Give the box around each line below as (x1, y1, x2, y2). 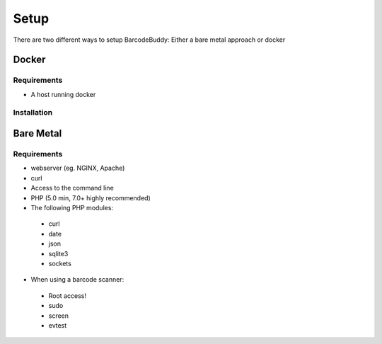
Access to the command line (30, 184, 115, 193)
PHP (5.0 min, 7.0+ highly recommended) (30, 193, 151, 202)
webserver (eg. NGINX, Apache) (30, 164, 125, 173)
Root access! (48, 291, 86, 300)
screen (48, 311, 69, 320)
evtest (48, 321, 67, 329)
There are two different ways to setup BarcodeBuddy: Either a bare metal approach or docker (13, 35, 286, 44)
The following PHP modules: (30, 203, 113, 212)
